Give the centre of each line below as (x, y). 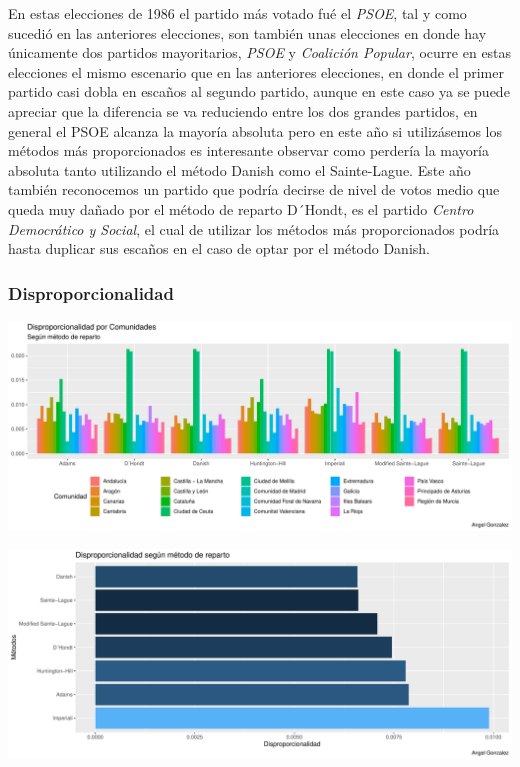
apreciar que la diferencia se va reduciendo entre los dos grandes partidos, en (243, 110)
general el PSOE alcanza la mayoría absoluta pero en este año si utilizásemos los (255, 130)
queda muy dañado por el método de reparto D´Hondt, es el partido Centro (241, 208)
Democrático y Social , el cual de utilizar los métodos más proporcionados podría (254, 228)
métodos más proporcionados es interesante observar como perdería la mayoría (249, 150)
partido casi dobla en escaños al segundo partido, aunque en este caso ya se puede (259, 91)
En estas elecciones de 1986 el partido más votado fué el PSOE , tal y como (237, 13)
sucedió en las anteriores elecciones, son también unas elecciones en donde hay (247, 32)
